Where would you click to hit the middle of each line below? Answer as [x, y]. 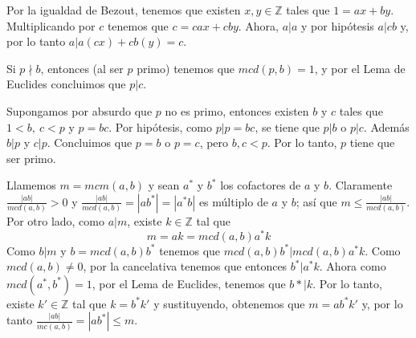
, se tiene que [287, 126]
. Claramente [361, 185]
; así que [316, 201]
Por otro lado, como [55, 220]
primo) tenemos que [186, 68]
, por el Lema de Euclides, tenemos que [189, 283]
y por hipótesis [338, 25]
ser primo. [31, 158]
